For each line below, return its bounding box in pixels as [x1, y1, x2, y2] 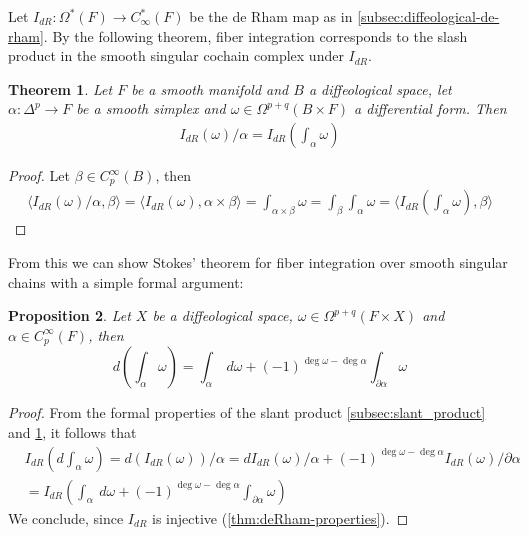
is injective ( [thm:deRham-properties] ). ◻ [152, 507, 409, 528]
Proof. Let [8, 165, 70, 185]
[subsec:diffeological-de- [357, 6, 500, 26]
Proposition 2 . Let [8, 305, 131, 326]
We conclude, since [8, 507, 124, 528]
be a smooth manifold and [131, 78, 289, 99]
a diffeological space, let [308, 78, 452, 99]
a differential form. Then [354, 98, 507, 119]
